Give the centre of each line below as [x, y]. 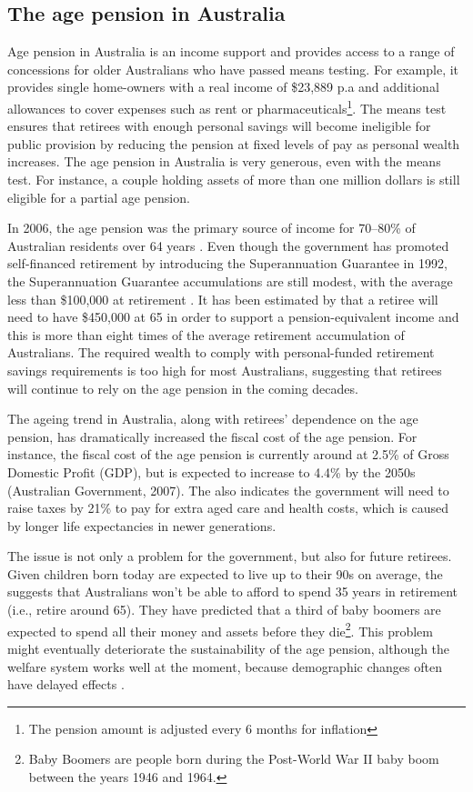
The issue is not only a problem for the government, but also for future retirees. [230, 556]
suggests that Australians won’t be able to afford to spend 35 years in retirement [232, 591]
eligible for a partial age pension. [99, 197]
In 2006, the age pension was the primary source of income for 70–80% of [211, 228]
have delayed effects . [66, 684]
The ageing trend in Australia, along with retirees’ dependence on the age [213, 419]
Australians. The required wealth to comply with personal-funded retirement [221, 352]
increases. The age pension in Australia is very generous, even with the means [224, 161]
